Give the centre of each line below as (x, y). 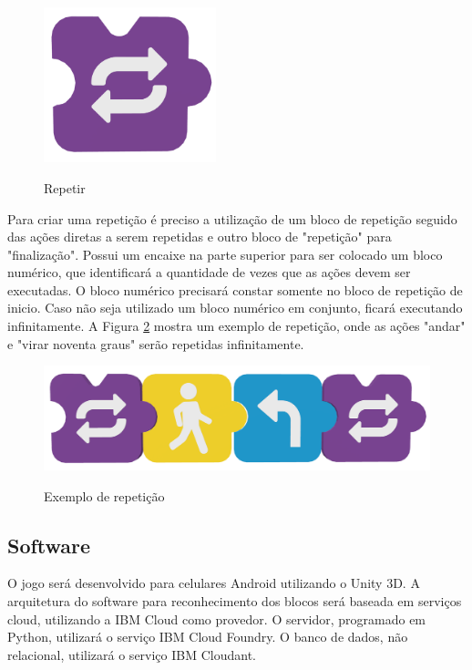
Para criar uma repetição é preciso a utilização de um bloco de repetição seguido (232, 218)
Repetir (65, 187)
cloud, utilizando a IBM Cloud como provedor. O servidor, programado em (217, 618)
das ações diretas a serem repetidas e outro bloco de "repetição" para (200, 237)
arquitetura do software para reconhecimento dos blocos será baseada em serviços (235, 600)
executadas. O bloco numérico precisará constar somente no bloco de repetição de (235, 289)
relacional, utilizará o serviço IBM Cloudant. (132, 654)
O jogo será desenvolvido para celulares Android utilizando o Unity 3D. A (214, 583)
